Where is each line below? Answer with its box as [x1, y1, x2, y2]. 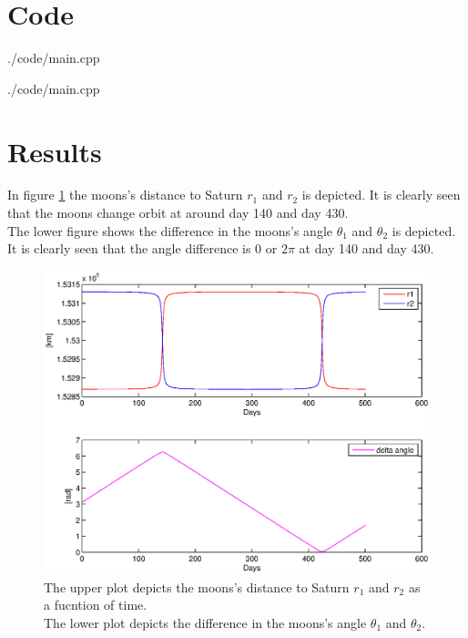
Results [7, 132, 102, 170]
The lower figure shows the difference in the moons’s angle [7, 221, 332, 240]
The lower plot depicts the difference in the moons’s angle [44, 612, 367, 632]
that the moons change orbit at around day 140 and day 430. [7, 203, 349, 222]
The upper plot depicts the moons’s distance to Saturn [44, 577, 350, 596]
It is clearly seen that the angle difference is [7, 239, 251, 258]
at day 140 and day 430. [299, 239, 434, 258]
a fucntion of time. [44, 595, 148, 614]
